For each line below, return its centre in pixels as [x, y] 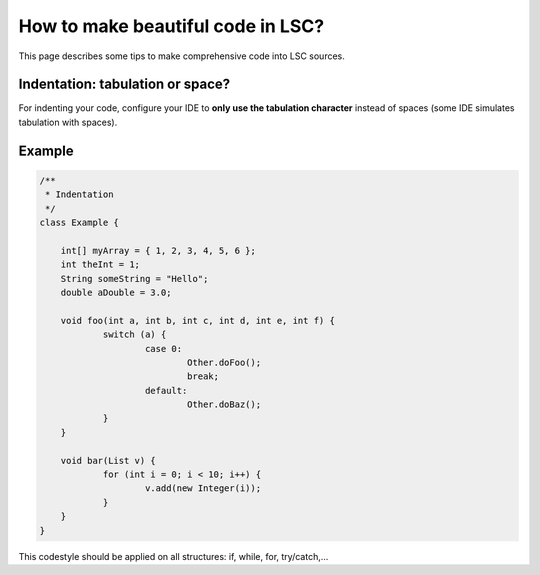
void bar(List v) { [108, 460]
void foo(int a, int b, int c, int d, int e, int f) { [197, 320]
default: [166, 390]
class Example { [79, 223]
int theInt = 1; [100, 264]
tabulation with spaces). [68, 122]
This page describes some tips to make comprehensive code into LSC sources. [181, 56]
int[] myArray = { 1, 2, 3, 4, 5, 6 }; [158, 250]
